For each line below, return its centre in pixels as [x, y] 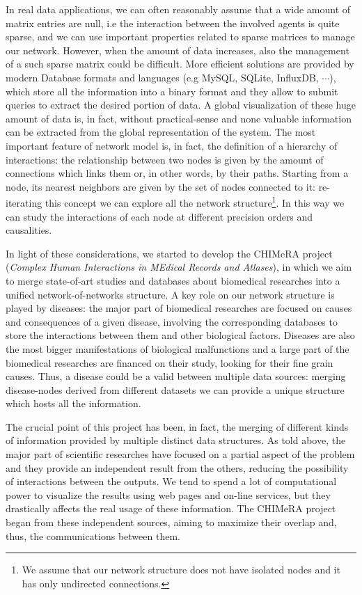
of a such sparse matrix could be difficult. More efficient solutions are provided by [180, 64]
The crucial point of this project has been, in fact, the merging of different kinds [177, 426]
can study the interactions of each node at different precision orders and [159, 216]
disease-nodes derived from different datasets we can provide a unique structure [175, 389]
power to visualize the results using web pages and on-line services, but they [168, 494]
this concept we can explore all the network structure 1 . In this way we [195, 201]
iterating [24, 202]
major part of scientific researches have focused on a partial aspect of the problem [180, 454]
